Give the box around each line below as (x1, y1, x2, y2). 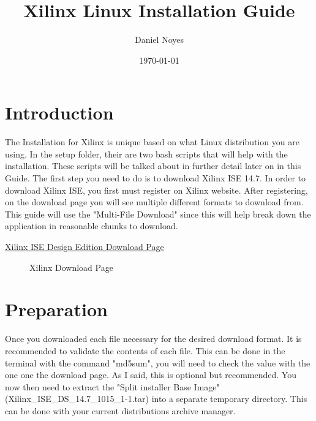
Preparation (5, 297, 108, 322)
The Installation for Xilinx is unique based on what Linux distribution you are (5, 135, 299, 148)
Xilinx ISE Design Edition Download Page (5, 240, 164, 252)
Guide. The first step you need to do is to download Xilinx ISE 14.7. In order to (5, 172, 306, 184)
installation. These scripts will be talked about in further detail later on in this (5, 159, 301, 172)
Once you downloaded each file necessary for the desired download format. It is (5, 332, 302, 345)
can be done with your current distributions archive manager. (5, 404, 236, 417)
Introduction (5, 100, 114, 125)
